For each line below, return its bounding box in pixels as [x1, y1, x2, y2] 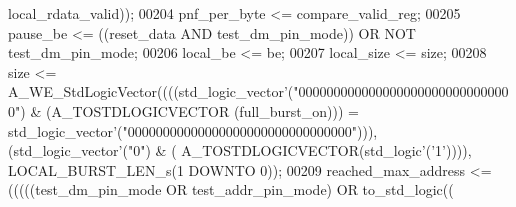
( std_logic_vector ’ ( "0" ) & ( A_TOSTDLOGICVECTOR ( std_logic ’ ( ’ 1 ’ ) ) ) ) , [8, 140, 472, 161]
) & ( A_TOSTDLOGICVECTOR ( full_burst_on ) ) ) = [20, 100, 359, 121]
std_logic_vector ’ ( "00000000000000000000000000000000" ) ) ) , [8, 120, 378, 141]
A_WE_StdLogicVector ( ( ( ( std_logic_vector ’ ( [8, 81, 294, 102]
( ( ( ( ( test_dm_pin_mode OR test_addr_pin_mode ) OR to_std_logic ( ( [8, 179, 454, 200]
